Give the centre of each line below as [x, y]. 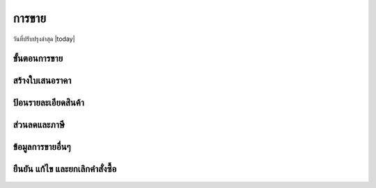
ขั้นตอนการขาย [38, 59]
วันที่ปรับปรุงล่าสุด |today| [44, 39]
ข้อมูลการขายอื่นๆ [42, 147]
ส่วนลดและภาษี [39, 125]
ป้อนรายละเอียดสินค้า [49, 103]
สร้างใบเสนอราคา [42, 81]
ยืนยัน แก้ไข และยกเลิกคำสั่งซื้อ [65, 169]
